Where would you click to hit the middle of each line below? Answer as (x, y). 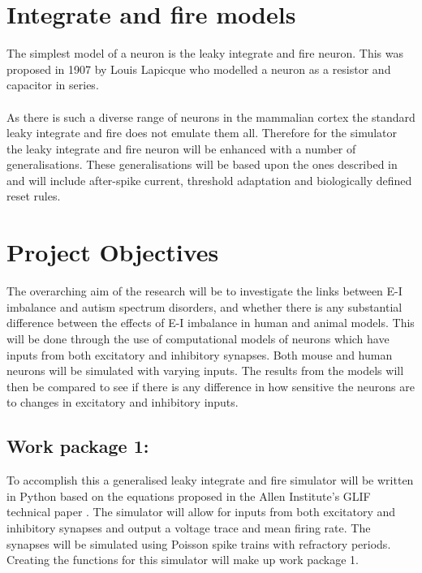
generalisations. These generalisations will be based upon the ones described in (202, 164)
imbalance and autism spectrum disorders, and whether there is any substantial (205, 306)
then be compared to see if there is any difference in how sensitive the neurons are (211, 386)
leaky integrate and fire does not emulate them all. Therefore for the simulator (202, 133)
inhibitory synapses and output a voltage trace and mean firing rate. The (189, 527)
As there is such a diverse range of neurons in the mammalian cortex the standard (211, 116)
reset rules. (34, 196)
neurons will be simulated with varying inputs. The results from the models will (205, 371)
